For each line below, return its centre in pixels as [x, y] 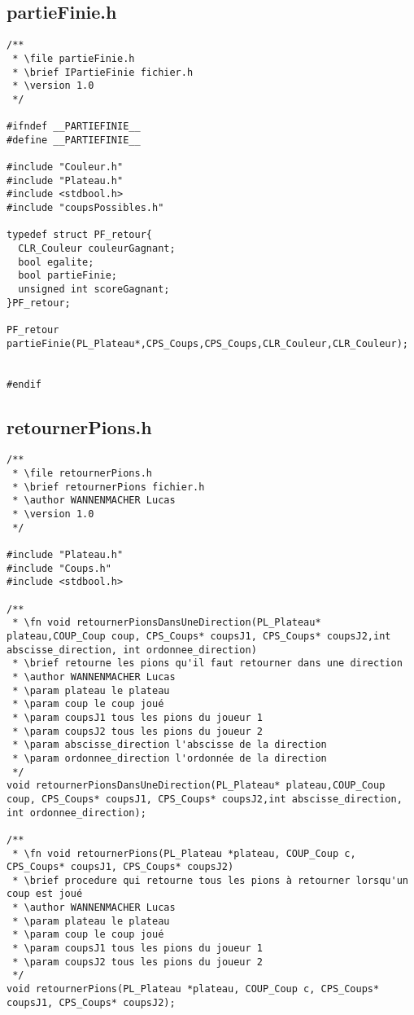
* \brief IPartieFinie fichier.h [103, 72]
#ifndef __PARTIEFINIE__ [74, 127]
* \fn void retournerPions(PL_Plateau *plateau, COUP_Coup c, [184, 853]
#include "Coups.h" [59, 568]
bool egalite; [56, 262]
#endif [24, 384]
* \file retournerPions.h [82, 474]
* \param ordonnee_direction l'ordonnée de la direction [170, 758]
